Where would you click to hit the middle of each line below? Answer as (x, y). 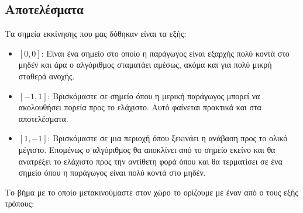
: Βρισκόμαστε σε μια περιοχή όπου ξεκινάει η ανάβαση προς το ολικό (168, 138)
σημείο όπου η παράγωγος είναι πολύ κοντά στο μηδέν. (112, 172)
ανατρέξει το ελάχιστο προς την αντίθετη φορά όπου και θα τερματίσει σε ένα (150, 161)
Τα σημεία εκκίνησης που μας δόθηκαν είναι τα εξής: (96, 34)
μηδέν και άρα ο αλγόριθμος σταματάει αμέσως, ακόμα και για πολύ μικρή (145, 64)
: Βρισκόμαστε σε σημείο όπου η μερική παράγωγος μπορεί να (154, 95)
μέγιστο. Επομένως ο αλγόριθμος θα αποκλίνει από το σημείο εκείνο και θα (147, 149)
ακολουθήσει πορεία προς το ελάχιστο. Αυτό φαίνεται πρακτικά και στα (140, 107)
